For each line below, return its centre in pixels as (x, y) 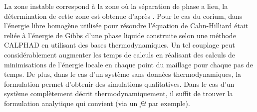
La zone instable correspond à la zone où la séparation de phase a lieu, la (116, 6)
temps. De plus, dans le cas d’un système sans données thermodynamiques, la (123, 74)
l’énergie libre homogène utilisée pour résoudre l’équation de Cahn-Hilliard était (126, 26)
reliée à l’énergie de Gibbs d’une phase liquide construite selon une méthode (120, 35)
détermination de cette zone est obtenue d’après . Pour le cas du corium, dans (123, 16)
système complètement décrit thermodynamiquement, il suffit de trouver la (119, 93)
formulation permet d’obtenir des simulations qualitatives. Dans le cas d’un (119, 84)
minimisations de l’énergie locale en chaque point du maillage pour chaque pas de (128, 64)
